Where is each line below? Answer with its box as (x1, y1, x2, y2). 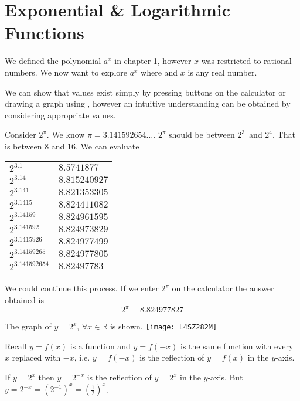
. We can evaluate (76, 140, 139, 152)
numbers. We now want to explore (5, 66, 127, 78)
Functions (5, 21, 84, 45)
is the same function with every (180, 339, 294, 352)
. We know (46, 128, 85, 141)
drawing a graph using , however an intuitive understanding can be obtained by (5, 97, 291, 110)
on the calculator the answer (172, 282, 274, 294)
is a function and (70, 339, 131, 352)
